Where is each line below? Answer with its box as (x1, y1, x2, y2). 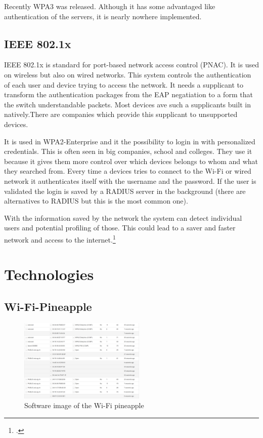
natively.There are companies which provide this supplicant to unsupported (4, 109, 238, 120)
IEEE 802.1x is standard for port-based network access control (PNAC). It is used (4, 59, 259, 70)
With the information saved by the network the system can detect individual (4, 212, 242, 223)
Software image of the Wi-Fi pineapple (24, 400, 144, 411)
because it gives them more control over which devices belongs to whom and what (4, 155, 258, 166)
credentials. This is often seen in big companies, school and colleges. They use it (4, 146, 252, 156)
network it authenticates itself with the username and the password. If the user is (4, 175, 256, 186)
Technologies (4, 264, 94, 285)
